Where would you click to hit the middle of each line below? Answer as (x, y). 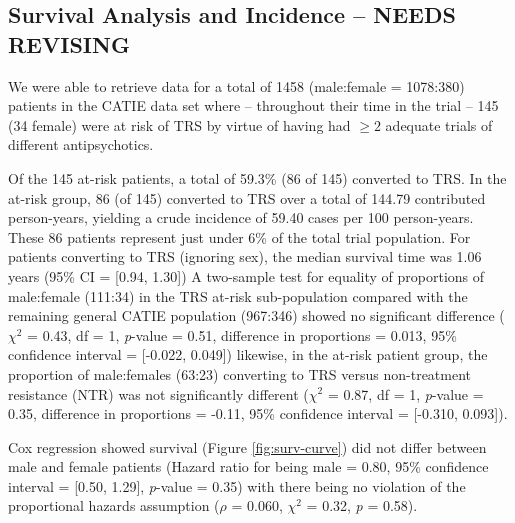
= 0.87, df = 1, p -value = (405, 393)
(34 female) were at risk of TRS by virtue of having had (179, 124)
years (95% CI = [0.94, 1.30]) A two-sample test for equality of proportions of (246, 275)
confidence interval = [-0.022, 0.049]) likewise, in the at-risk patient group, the (248, 354)
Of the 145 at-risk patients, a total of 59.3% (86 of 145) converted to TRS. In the (257, 177)
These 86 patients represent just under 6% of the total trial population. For (239, 236)
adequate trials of (439, 124)
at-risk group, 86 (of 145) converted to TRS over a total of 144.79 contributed (247, 197)
